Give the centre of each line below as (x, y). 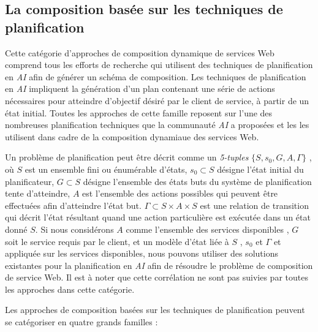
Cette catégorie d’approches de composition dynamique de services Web (140, 52)
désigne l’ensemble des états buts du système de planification (197, 181)
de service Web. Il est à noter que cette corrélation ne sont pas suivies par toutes (157, 277)
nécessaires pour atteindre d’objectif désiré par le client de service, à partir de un (157, 100)
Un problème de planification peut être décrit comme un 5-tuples (127, 157)
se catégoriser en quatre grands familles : (81, 322)
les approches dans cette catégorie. (70, 289)
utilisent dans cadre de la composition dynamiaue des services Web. (132, 136)
